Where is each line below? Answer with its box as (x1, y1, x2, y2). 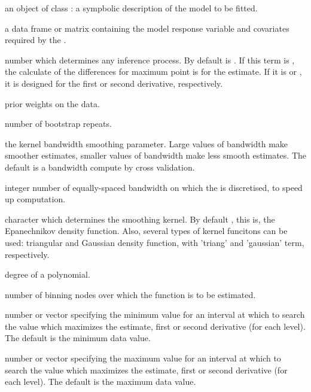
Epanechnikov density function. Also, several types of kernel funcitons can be (5, 224, 288, 237)
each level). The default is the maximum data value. (5, 375, 196, 388)
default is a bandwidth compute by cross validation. (5, 160, 195, 173)
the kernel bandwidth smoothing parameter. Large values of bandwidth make (5, 137, 288, 150)
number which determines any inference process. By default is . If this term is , (5, 53, 295, 66)
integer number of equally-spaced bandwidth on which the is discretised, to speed (5, 181, 303, 193)
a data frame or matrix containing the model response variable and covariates (5, 22, 289, 34)
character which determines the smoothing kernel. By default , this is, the (5, 212, 275, 225)
